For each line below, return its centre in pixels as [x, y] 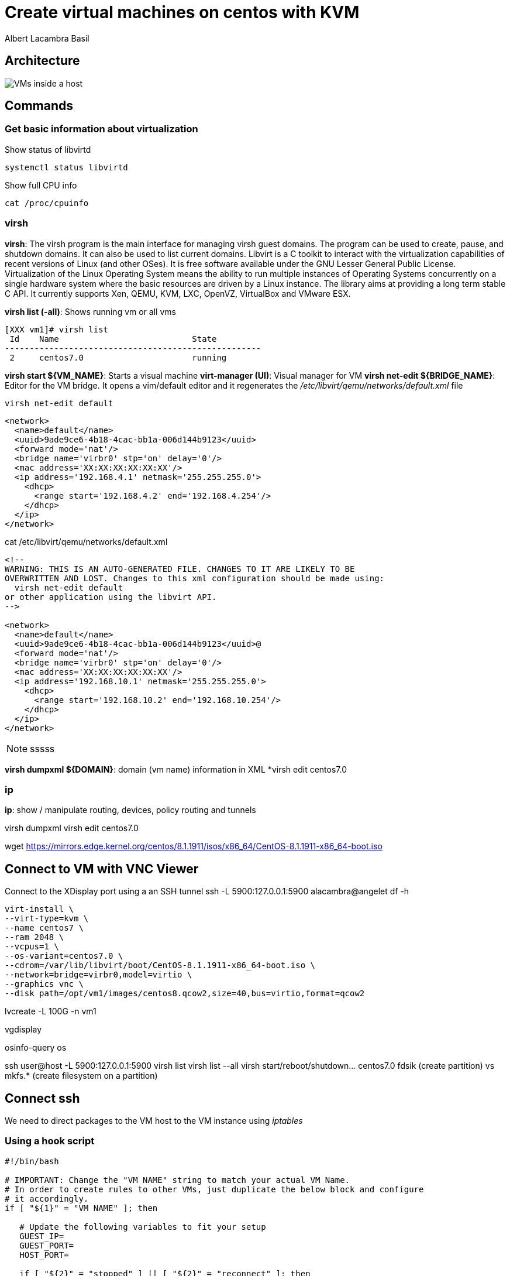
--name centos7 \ [44, 928]
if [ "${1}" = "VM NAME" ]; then [81, 1208]
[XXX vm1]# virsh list [57, 329]
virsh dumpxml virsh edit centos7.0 [72, 828]
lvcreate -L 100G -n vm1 [51, 1011]
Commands [39, 106]
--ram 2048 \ [35, 937]
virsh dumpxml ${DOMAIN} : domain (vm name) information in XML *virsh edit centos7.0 [176, 769]
